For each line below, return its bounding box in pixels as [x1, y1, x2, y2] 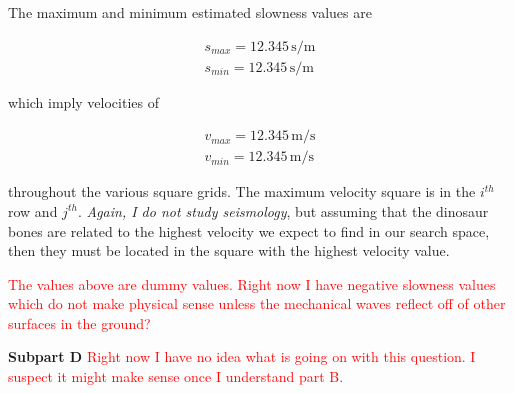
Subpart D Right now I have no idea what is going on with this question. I [8, 346, 476, 367]
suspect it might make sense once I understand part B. [8, 366, 344, 387]
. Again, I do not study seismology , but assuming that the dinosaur [77, 200, 489, 221]
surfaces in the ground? [8, 312, 151, 333]
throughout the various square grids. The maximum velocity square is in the [8, 181, 476, 202]
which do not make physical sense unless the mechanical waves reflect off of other [8, 293, 506, 314]
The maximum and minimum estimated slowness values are [8, 2, 372, 22]
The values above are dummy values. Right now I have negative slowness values [8, 273, 496, 294]
